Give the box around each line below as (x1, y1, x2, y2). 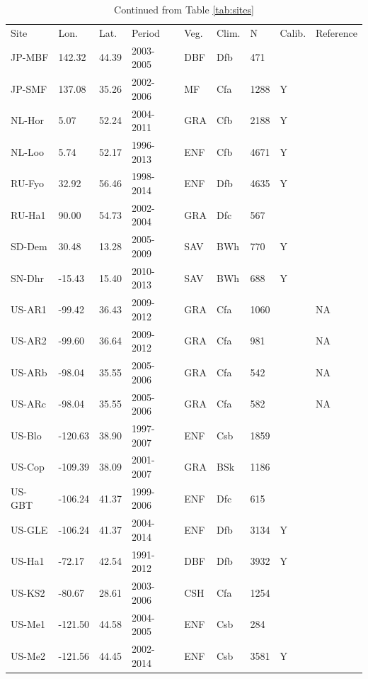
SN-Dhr (11, 270, 44, 285)
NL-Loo (11, 144, 45, 159)
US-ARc (11, 396, 46, 411)
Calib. (280, 25, 306, 40)
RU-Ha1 (11, 207, 46, 222)
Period (131, 25, 160, 40)
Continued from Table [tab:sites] (114, 2, 254, 16)
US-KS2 (11, 585, 45, 600)
